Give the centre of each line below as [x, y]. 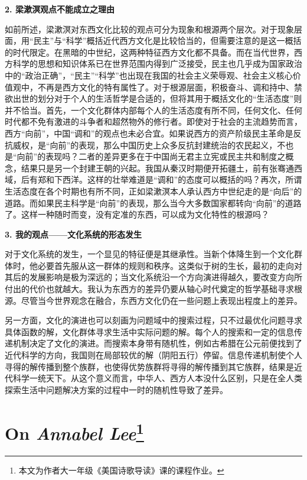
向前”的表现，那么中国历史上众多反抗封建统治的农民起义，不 [168, 145]
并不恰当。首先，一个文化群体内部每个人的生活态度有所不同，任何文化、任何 [153, 110]
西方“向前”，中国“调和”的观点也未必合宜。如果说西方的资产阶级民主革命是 [149, 133]
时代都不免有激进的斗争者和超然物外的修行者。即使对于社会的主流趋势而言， [153, 121]
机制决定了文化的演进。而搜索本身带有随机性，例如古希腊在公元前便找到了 [157, 343]
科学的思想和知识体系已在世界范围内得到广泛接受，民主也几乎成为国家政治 [157, 64]
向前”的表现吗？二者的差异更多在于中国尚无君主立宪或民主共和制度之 [151, 156]
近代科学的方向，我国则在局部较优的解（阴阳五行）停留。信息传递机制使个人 [153, 355]
